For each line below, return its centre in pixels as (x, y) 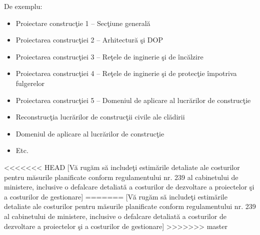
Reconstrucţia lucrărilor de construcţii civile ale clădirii (100, 117)
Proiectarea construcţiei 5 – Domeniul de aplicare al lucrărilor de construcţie (133, 100)
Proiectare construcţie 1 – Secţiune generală (83, 23)
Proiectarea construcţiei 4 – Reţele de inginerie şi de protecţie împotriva (126, 73)
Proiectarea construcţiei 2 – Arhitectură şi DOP (89, 40)
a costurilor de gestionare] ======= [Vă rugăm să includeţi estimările (116, 196)
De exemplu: (23, 6)
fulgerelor (30, 83)
